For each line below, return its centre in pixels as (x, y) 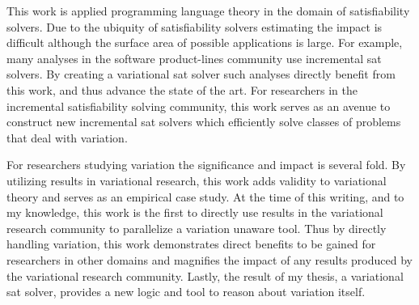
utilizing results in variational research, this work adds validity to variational (197, 180)
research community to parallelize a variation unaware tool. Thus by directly (197, 228)
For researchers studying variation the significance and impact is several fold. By (206, 165)
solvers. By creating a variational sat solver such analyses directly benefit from (201, 74)
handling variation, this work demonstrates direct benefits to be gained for (191, 244)
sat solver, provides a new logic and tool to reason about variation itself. (186, 292)
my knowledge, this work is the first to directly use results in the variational (195, 212)
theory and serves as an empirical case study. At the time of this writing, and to (205, 196)
